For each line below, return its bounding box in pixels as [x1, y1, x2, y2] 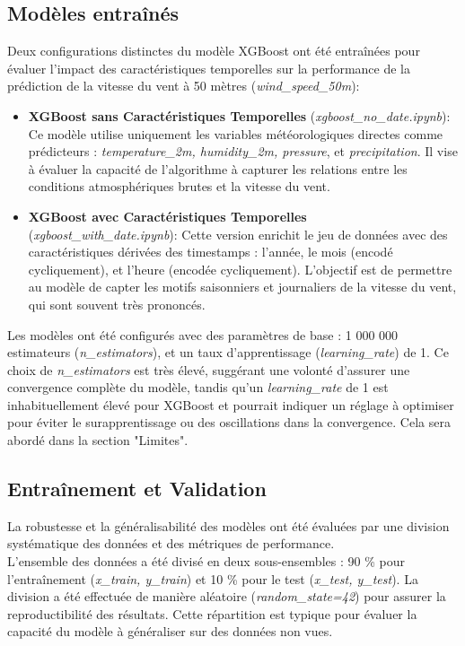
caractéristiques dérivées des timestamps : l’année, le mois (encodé [28, 242, 393, 261]
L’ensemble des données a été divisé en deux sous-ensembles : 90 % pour [7, 552, 405, 571]
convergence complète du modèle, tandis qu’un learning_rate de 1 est [7, 378, 389, 397]
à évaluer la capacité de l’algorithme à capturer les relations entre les [28, 159, 408, 178]
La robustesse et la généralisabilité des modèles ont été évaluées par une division [7, 516, 450, 535]
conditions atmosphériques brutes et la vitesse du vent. [28, 177, 330, 196]
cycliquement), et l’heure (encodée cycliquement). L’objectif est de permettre [28, 259, 452, 278]
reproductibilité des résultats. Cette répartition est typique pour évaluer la [7, 604, 417, 623]
